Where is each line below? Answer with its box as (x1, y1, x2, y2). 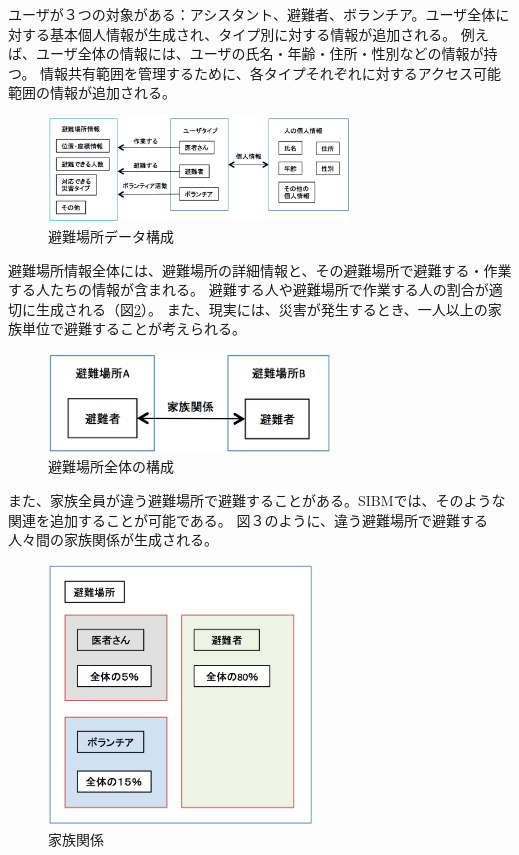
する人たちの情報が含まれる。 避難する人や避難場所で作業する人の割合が (8, 279, 489, 300)
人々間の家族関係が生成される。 (8, 529, 218, 550)
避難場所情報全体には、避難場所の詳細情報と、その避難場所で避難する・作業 (8, 259, 512, 280)
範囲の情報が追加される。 (8, 82, 176, 103)
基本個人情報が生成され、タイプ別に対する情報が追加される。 (49, 23, 457, 44)
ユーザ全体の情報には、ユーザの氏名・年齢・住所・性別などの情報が (35, 43, 484, 64)
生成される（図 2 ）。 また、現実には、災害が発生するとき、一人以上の (35, 298, 488, 319)
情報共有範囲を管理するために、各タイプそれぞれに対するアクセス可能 (40, 62, 501, 83)
